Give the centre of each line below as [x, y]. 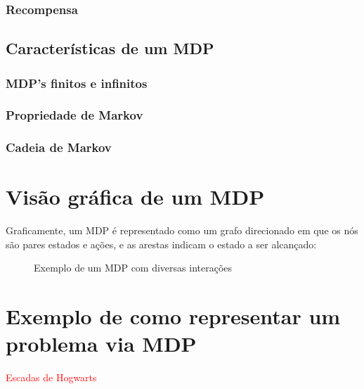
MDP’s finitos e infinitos [77, 83]
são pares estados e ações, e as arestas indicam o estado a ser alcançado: [161, 244]
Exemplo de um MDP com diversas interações [133, 268]
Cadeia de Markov [59, 147]
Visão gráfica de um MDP [135, 197]
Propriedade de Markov [74, 115]
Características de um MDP [110, 48]
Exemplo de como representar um [173, 316]
